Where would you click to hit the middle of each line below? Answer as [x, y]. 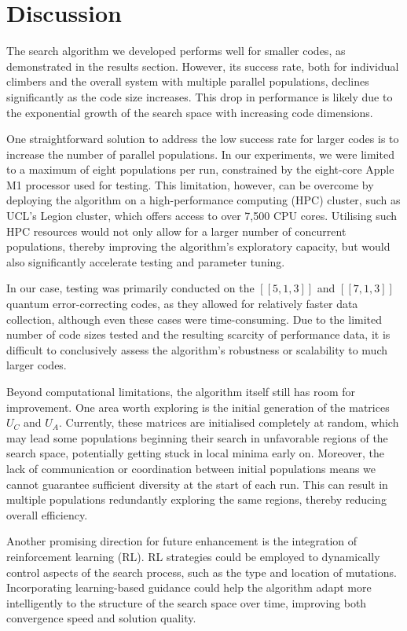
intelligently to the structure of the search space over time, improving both [187, 602]
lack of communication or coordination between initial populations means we [191, 468]
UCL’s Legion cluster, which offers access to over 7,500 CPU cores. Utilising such [202, 216]
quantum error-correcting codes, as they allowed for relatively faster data [182, 304]
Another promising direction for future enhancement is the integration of [182, 541]
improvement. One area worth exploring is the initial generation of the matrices [198, 407]
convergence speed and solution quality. [101, 618]
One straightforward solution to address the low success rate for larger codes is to [203, 139]
